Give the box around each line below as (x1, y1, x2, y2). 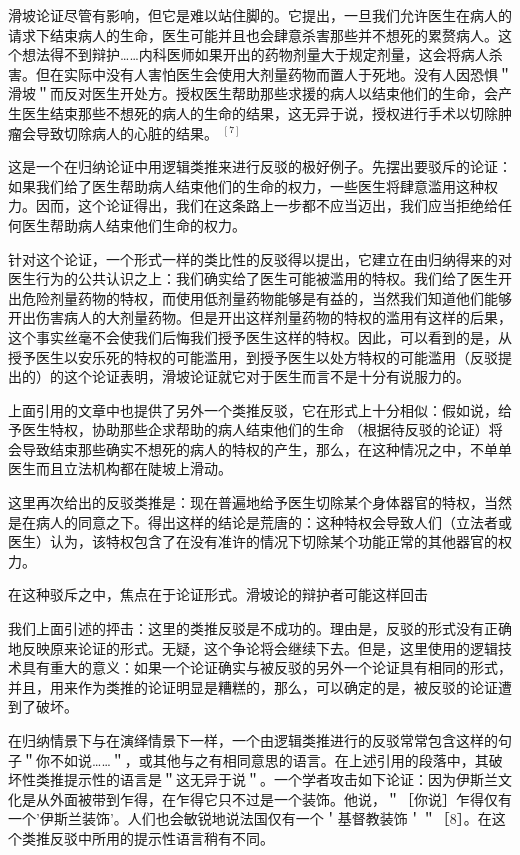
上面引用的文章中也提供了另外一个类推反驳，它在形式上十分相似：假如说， (8, 399, 498, 420)
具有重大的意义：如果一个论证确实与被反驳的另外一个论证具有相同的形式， (21, 657, 512, 678)
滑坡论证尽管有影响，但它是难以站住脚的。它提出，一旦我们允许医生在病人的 (8, 5, 512, 25)
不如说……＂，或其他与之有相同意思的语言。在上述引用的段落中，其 (49, 749, 489, 770)
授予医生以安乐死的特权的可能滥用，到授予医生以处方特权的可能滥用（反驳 (8, 346, 498, 367)
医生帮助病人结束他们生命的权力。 (21, 214, 246, 235)
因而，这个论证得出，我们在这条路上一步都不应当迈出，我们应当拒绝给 (35, 195, 498, 216)
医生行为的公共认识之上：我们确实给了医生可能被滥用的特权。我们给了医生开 (8, 268, 512, 289)
